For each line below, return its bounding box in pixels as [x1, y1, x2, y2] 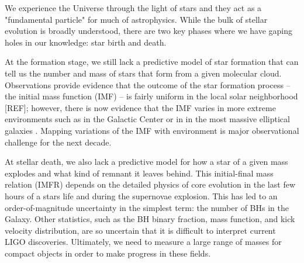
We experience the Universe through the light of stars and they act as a [5, 2, 262, 13]
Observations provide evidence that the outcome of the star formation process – [5, 78, 291, 91]
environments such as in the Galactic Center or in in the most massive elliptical [5, 113, 290, 125]
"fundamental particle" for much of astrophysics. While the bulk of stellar [5, 13, 268, 25]
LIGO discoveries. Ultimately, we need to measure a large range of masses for [5, 236, 282, 248]
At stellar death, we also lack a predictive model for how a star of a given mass [5, 155, 288, 168]
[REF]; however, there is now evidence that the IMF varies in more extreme [5, 101, 276, 113]
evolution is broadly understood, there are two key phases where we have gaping [5, 25, 293, 37]
